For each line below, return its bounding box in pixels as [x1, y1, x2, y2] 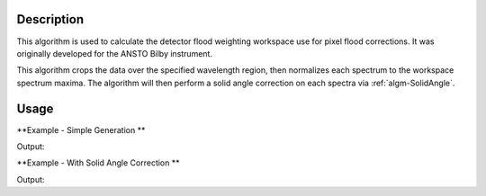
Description [16, 12, 85, 27]
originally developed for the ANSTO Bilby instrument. [16, 48, 213, 58]
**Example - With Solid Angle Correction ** [16, 157, 180, 168]
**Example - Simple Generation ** [16, 124, 146, 135]
